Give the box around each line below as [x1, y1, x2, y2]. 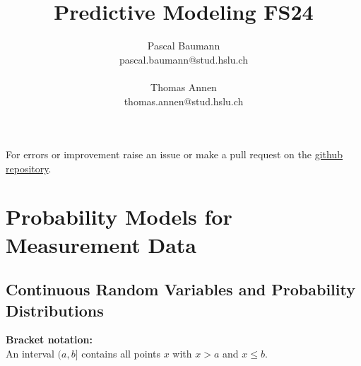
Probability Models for [6, 202, 232, 231]
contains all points [81, 346, 161, 361]
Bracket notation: [6, 332, 93, 347]
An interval [6, 346, 54, 361]
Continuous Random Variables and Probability [6, 278, 355, 300]
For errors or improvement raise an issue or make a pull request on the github [6, 147, 343, 162]
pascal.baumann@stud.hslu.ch [119, 52, 248, 66]
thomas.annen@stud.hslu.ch [124, 93, 244, 108]
